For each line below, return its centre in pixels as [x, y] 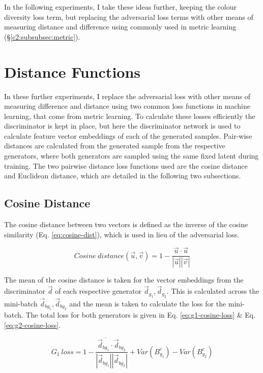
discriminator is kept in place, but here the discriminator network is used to [122, 126]
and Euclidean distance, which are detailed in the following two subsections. [123, 176]
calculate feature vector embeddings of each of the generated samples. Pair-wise [128, 135]
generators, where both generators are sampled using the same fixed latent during [131, 156]
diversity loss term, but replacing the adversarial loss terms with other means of [129, 17]
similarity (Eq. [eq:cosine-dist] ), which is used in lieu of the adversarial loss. [122, 234]
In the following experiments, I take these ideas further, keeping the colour [120, 7]
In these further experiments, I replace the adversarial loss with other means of [127, 96]
